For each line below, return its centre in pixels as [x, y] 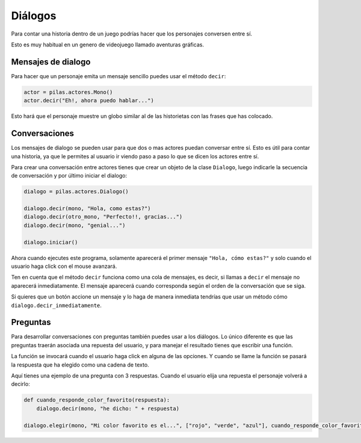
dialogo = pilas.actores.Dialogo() [76, 192]
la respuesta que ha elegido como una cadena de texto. [80, 365]
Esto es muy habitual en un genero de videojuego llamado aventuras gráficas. [108, 45]
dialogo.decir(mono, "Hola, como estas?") [87, 209]
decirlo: [20, 384]
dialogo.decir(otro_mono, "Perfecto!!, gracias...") [103, 217]
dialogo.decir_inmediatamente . [57, 305]
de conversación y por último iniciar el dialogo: [69, 176]
